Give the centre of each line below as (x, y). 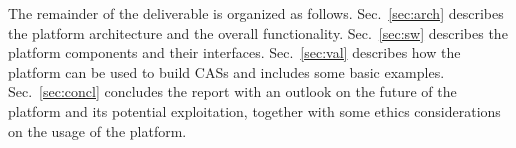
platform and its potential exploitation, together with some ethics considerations (254, 110)
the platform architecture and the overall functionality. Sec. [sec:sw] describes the (258, 32)
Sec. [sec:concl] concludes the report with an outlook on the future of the (232, 91)
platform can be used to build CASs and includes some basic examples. (226, 71)
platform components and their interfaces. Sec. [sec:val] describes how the (234, 52)
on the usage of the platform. (97, 130)
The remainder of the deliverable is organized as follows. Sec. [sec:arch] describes (256, 13)
